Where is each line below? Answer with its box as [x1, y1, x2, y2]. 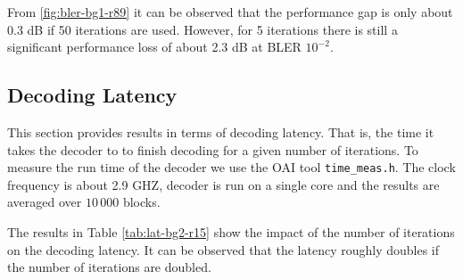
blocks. [122, 193, 161, 211]
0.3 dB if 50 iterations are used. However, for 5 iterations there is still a [7, 20, 398, 38]
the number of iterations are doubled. [7, 258, 211, 276]
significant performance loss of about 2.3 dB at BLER [7, 37, 302, 56]
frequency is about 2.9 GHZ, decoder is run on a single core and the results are [7, 175, 440, 193]
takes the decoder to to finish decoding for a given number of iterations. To [7, 140, 418, 159]
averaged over [7, 193, 82, 211]
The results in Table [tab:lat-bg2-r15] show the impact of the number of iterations [7, 223, 455, 242]
